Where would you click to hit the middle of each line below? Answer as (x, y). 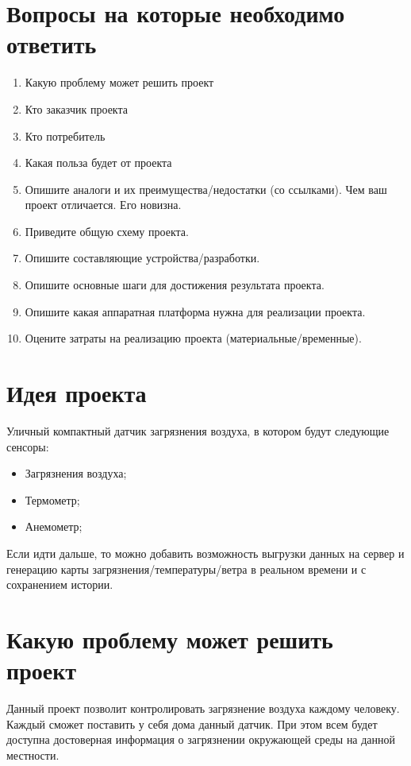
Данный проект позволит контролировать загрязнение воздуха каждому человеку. (203, 708)
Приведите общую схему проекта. (107, 231)
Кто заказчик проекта (76, 108)
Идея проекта (77, 393)
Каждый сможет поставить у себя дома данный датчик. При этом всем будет (192, 723)
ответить (52, 44)
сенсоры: (28, 446)
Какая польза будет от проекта (98, 162)
